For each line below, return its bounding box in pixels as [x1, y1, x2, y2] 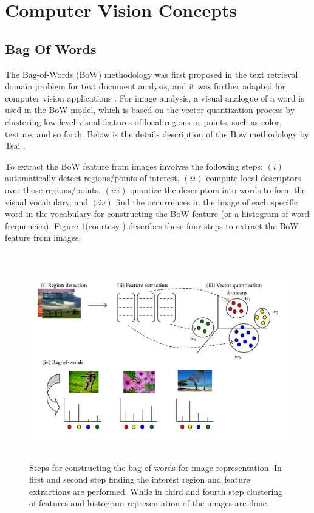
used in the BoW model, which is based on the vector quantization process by [5, 103, 295, 116]
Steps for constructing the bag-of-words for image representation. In [29, 461, 282, 473]
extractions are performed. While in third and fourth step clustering [29, 484, 283, 497]
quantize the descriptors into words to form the [130, 183, 306, 196]
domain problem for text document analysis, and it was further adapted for [5, 80, 285, 92]
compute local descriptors [206, 171, 301, 184]
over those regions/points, [5, 183, 101, 196]
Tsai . [5, 139, 26, 152]
